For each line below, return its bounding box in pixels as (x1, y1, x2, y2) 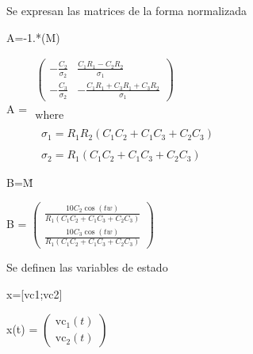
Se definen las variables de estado (6, 259, 168, 276)
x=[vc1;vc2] (6, 286, 63, 302)
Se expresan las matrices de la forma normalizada (6, 2, 247, 18)
